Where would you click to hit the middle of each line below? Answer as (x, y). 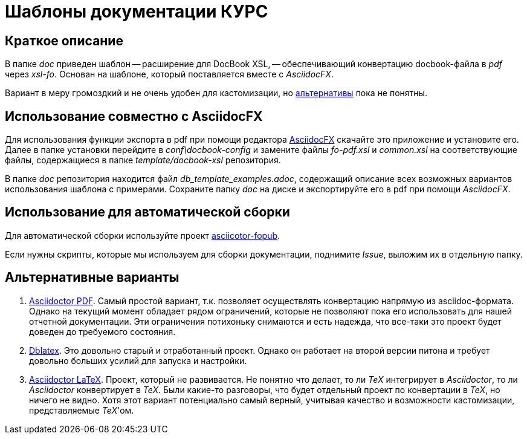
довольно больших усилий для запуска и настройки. (138, 360)
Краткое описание (64, 41)
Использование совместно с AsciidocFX (134, 116)
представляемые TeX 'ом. (82, 410)
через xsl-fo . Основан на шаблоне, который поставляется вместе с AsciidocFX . (169, 74)
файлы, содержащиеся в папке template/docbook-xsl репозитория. (143, 160)
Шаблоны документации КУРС (137, 11)
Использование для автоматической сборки (147, 212)
